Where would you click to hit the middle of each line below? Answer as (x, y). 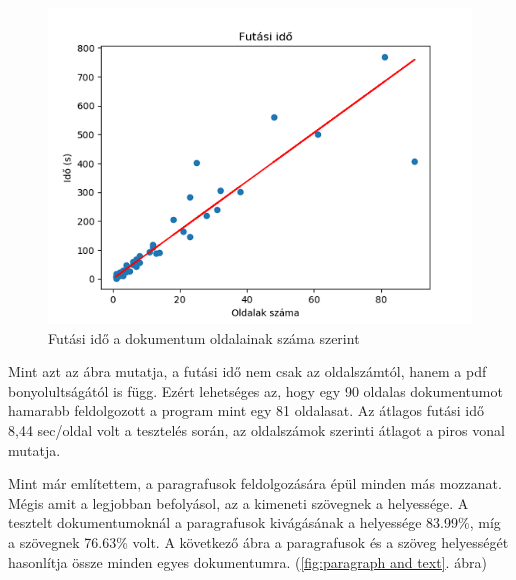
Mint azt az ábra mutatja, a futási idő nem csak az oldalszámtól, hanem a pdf (247, 371)
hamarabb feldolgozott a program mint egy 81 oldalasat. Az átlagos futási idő (246, 410)
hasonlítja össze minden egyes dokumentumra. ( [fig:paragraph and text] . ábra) (247, 561)
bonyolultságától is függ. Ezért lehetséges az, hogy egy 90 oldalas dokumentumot (255, 390)
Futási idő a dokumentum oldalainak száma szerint (204, 337)
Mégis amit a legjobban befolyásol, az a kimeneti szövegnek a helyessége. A (238, 502)
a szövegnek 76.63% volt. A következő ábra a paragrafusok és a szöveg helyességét (258, 542)
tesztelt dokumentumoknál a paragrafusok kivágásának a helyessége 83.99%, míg (254, 522)
